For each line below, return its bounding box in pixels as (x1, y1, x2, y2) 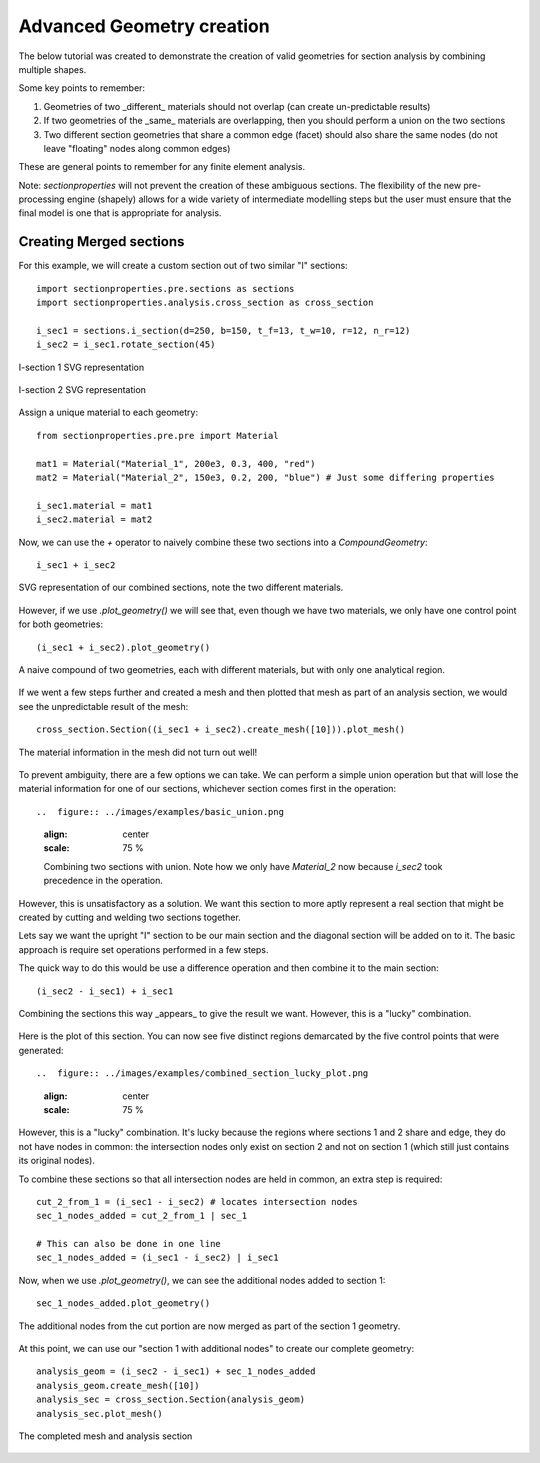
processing (18, 193, 65, 205)
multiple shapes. (18, 63, 87, 75)
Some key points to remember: (18, 82, 145, 94)
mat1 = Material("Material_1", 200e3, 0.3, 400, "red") (36, 458, 316, 469)
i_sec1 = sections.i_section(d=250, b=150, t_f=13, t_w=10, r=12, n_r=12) (36, 325, 411, 336)
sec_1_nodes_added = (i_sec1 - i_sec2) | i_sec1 (36, 1252, 279, 1264)
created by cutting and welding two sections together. (18, 911, 242, 924)
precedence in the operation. (43, 875, 164, 887)
